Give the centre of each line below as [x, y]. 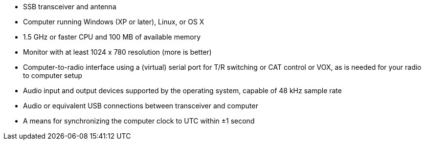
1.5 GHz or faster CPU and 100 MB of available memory [112, 37]
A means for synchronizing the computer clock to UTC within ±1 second [139, 121]
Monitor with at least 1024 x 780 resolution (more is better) [117, 52]
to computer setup [53, 75]
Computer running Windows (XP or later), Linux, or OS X [114, 22]
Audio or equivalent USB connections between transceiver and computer [141, 106]
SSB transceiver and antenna [70, 7]
